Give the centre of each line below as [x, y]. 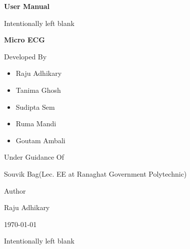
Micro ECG [24, 40]
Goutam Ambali [40, 140]
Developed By [25, 56]
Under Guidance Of [34, 157]
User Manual [27, 6]
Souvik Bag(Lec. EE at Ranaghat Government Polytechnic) [95, 173]
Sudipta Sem [35, 107]
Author [15, 190]
